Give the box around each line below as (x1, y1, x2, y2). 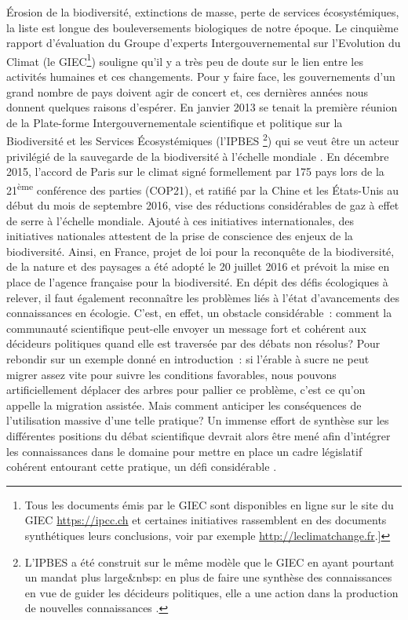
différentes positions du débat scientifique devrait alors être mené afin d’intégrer (6, 428, 391, 443)
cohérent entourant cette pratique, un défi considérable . (6, 458, 277, 475)
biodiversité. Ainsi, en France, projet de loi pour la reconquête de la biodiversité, (6, 243, 395, 259)
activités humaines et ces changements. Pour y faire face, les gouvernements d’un (6, 68, 395, 85)
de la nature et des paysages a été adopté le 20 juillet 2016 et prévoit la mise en (6, 258, 390, 275)
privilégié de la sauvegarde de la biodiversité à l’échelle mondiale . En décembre (6, 148, 389, 164)
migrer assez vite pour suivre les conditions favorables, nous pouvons (6, 366, 337, 382)
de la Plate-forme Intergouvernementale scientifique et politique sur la (6, 114, 343, 130)
